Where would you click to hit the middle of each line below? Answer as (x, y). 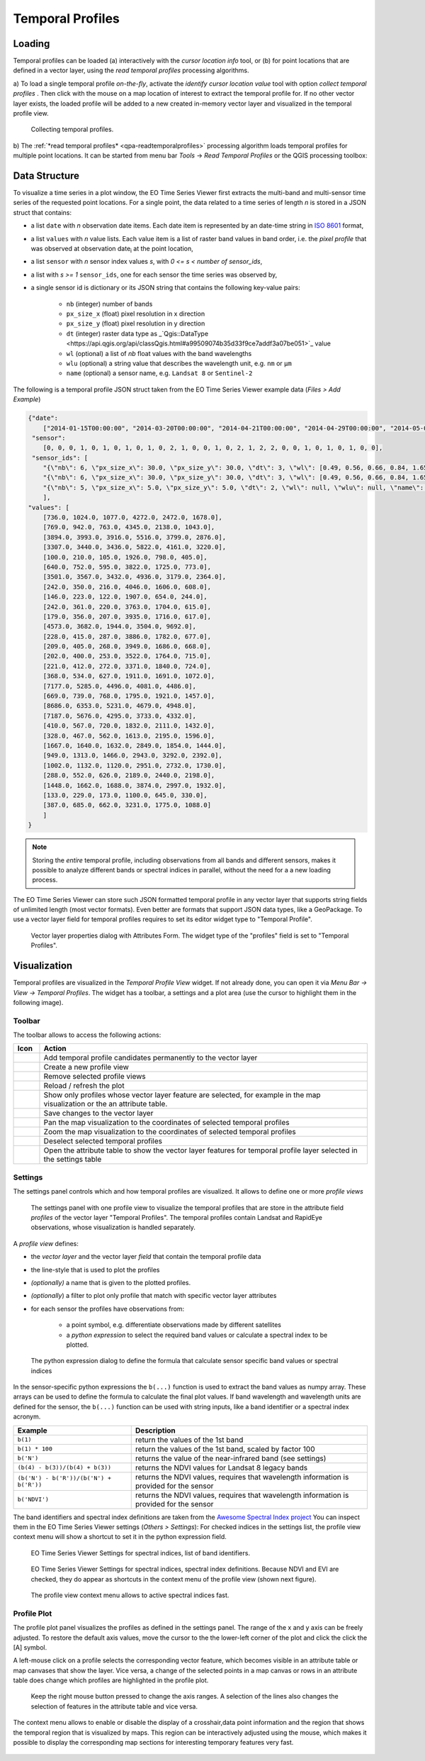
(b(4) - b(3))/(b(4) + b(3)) (64, 1468)
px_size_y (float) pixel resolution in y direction (136, 323)
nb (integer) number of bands (109, 304)
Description (155, 1431)
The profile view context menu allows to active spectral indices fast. (130, 1595)
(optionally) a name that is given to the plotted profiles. (111, 1282)
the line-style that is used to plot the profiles (95, 1270)
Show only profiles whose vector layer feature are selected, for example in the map (182, 1095)
